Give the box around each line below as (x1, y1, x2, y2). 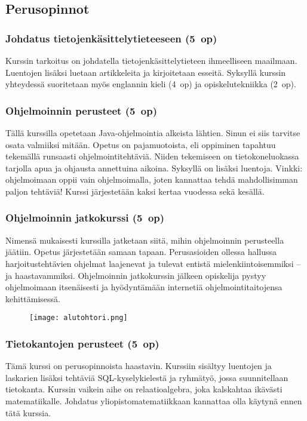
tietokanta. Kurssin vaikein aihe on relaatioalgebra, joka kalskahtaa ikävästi (5, 383, 283, 395)
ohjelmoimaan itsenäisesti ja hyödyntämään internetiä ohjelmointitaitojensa (5, 281, 283, 293)
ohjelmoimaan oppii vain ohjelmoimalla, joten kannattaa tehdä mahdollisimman (5, 173, 298, 186)
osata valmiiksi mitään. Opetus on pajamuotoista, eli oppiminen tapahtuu (5, 138, 276, 150)
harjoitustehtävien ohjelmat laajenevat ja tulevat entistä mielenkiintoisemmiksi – (5, 257, 301, 269)
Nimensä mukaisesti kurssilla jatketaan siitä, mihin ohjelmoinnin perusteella (5, 233, 284, 246)
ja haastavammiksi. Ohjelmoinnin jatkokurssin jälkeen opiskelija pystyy (5, 269, 266, 281)
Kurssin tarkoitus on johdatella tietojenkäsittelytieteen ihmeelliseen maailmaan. (5, 54, 297, 66)
